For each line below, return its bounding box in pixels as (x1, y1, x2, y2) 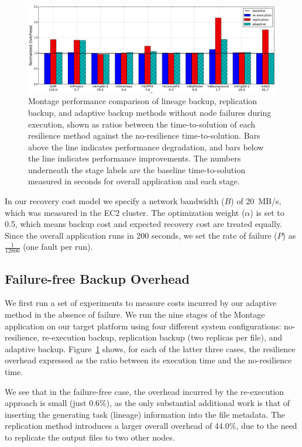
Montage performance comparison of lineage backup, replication (28, 95, 258, 107)
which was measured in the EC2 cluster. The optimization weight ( (5, 206, 245, 218)
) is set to (250, 206, 284, 218)
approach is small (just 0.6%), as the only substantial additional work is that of (5, 397, 290, 409)
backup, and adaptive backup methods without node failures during (28, 106, 272, 118)
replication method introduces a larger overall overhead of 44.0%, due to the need (5, 420, 297, 432)
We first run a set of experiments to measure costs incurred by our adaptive (5, 297, 277, 309)
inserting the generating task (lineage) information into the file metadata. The (5, 408, 286, 420)
